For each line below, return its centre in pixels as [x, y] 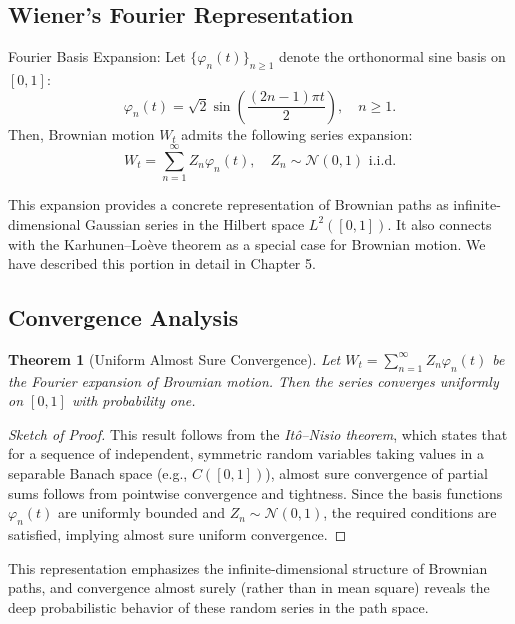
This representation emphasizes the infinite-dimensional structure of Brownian [248, 567]
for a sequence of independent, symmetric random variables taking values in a [246, 453]
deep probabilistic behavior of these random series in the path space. [218, 606]
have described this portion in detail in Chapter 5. [162, 263]
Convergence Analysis [123, 317]
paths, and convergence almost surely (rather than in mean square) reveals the [249, 587]
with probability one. [133, 400]
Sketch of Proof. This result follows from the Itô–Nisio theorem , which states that [258, 433]
